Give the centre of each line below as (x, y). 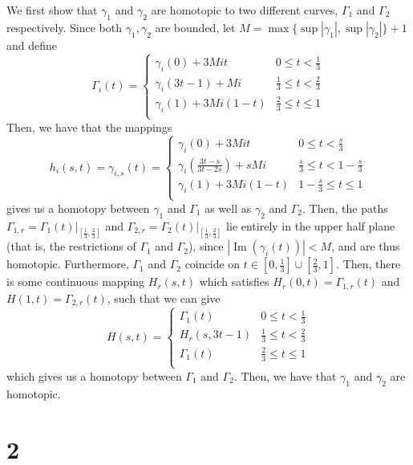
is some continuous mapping (76, 281)
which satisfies (234, 281)
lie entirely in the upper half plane (311, 225)
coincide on (213, 264)
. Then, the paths (345, 208)
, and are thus (366, 246)
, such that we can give (164, 298)
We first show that (52, 10)
